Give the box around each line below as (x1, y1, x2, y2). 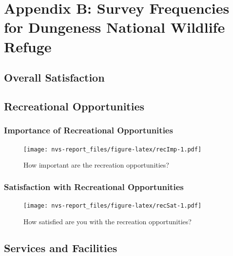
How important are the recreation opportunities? (23, 160, 169, 170)
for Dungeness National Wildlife (4, 17, 225, 37)
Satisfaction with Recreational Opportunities (4, 180, 184, 192)
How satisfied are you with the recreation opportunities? (23, 216, 192, 226)
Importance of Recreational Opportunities (4, 124, 173, 136)
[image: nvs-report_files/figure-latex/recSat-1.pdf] (23, 202, 202, 209)
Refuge (4, 36, 52, 56)
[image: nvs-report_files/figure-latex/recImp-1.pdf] (23, 146, 202, 153)
